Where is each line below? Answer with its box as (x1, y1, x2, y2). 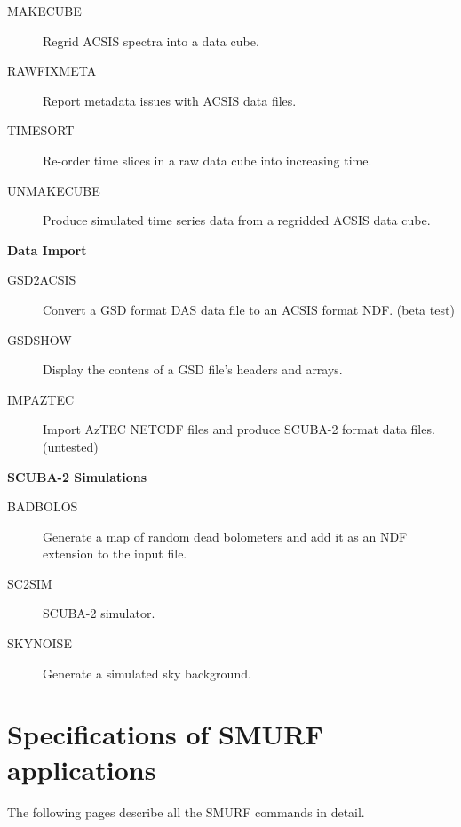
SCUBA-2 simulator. (43, 604, 155, 622)
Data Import (7, 240, 87, 259)
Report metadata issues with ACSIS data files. (43, 91, 297, 109)
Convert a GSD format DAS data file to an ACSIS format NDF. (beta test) (43, 300, 455, 318)
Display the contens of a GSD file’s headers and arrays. (43, 360, 343, 379)
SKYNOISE (7, 634, 72, 653)
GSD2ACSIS (7, 270, 76, 289)
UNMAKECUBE (7, 181, 100, 199)
